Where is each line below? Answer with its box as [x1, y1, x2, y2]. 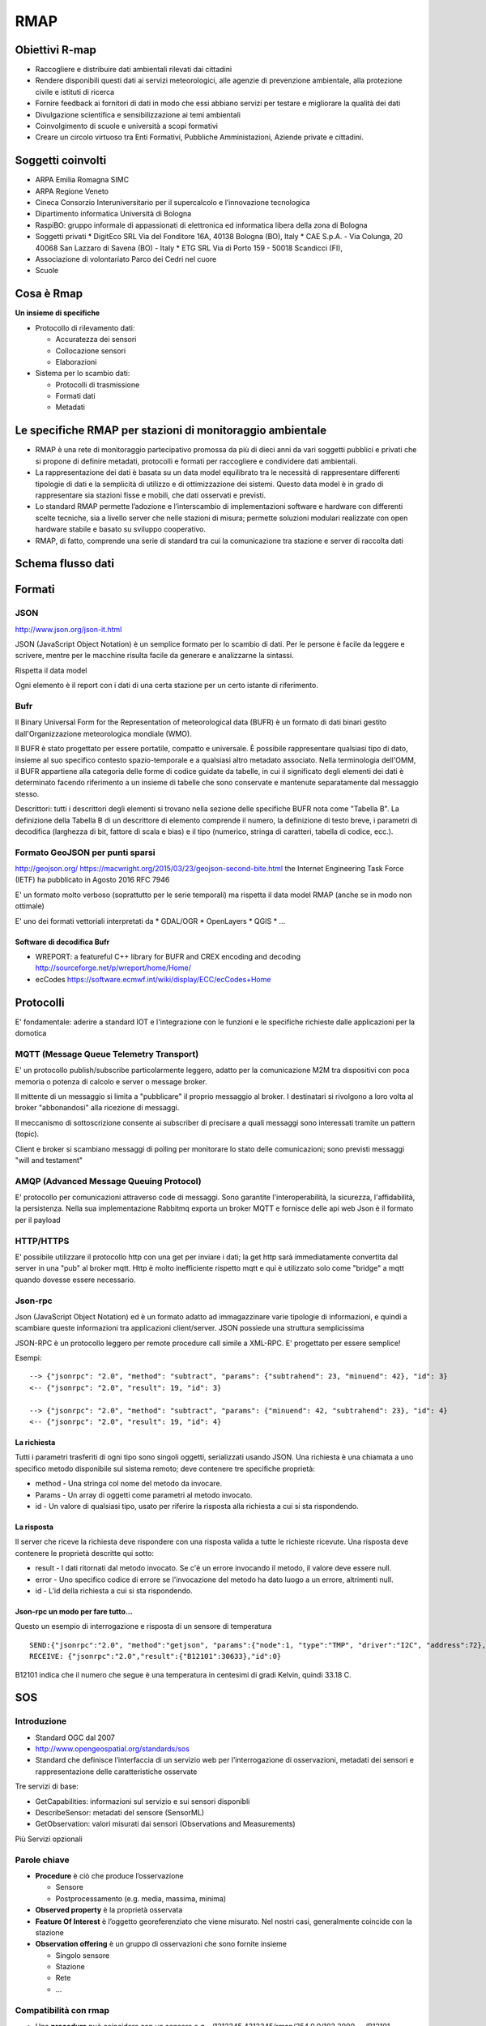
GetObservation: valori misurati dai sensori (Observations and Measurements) [35, 1819, 296, 1829]
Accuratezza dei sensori [55, 335, 137, 344]
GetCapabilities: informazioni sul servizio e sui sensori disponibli [35, 1796, 250, 1806]
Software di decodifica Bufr [15, 937, 110, 947]
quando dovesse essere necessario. [15, 1275, 136, 1284]
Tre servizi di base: [15, 1781, 79, 1791]
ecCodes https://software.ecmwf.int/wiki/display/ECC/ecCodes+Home [35, 974, 271, 984]
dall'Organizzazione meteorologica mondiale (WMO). [15, 729, 192, 738]
